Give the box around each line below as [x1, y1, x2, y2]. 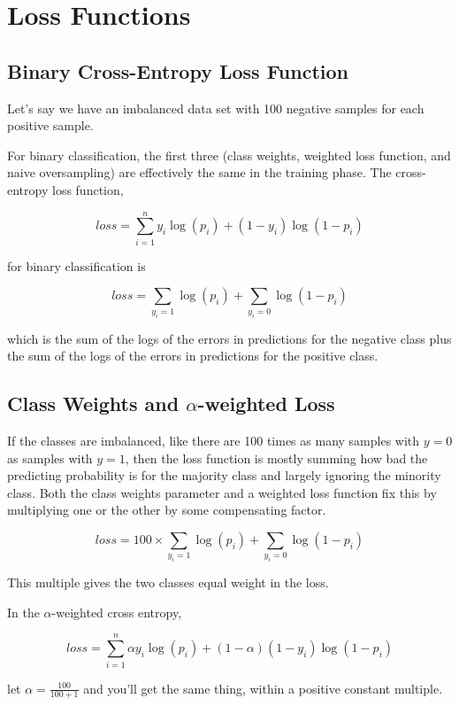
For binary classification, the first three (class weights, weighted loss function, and [7, 145, 451, 164]
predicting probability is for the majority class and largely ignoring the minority [7, 466, 441, 485]
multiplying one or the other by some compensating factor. [7, 500, 326, 519]
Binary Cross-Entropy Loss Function [7, 57, 348, 84]
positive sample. [7, 116, 94, 135]
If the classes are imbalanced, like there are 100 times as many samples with [7, 431, 420, 449]
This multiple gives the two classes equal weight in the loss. [7, 573, 329, 592]
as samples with [7, 448, 93, 467]
